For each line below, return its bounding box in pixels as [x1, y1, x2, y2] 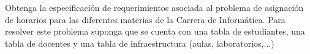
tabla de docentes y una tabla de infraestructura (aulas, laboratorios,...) [5, 36, 274, 49]
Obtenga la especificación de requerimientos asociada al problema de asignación [5, 1, 304, 13]
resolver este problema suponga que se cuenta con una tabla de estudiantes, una [5, 25, 305, 38]
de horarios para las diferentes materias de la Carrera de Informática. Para [5, 13, 285, 25]
